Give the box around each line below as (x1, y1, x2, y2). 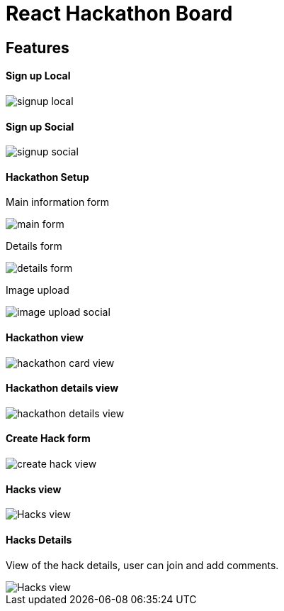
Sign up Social (6, 120, 74, 133)
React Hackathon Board (6, 1, 233, 26)
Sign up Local (6, 70, 71, 82)
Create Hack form (6, 432, 91, 445)
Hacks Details (6, 533, 72, 546)
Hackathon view (6, 331, 84, 344)
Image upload (6, 284, 69, 297)
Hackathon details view (6, 382, 119, 395)
